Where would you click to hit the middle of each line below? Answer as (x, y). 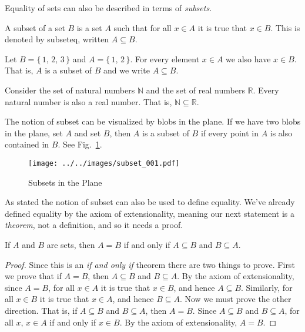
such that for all (143, 27)
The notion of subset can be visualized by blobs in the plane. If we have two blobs (153, 121)
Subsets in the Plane (65, 182)
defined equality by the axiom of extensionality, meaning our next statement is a (150, 213)
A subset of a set (35, 27)
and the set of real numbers (195, 90)
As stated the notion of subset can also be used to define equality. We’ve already (150, 202)
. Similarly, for (267, 287)
